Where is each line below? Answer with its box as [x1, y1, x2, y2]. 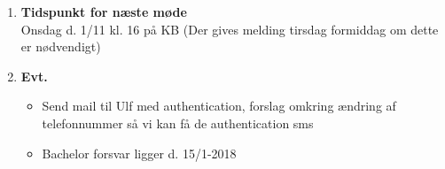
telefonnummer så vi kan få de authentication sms [42, 113, 314, 132]
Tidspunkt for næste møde [20, 3, 187, 20]
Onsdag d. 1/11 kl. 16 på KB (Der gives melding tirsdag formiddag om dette [20, 19, 439, 38]
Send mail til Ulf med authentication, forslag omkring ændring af [42, 96, 396, 115]
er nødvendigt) [20, 37, 101, 56]
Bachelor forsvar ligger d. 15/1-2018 [42, 143, 237, 162]
